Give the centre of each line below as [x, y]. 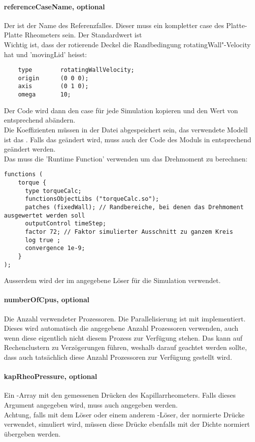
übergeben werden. [32, 433]
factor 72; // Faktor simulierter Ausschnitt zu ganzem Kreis [129, 232]
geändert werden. [30, 149]
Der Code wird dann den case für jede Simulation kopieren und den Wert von [121, 110]
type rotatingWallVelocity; [76, 70]
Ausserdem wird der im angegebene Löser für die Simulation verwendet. [112, 280]
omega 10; [45, 95]
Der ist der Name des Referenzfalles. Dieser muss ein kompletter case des [114, 25]
